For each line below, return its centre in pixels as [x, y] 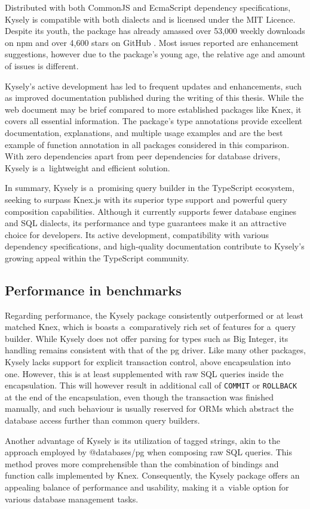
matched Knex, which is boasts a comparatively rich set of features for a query [151, 327]
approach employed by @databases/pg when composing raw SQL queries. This [148, 452]
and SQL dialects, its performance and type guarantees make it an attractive [146, 223]
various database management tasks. [72, 499]
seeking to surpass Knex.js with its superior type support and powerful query [146, 199]
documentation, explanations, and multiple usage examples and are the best [144, 132]
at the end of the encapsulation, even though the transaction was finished [139, 397]
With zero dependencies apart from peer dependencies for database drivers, [143, 156]
